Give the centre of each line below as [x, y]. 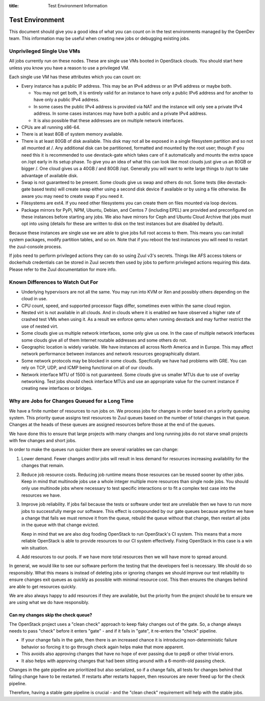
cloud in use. [34, 299]
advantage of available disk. [50, 175]
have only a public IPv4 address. [67, 100]
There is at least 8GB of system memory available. [72, 134]
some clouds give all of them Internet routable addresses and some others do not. [104, 340]
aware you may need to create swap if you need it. [72, 196]
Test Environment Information [78, 6]
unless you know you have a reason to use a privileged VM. [69, 68]
